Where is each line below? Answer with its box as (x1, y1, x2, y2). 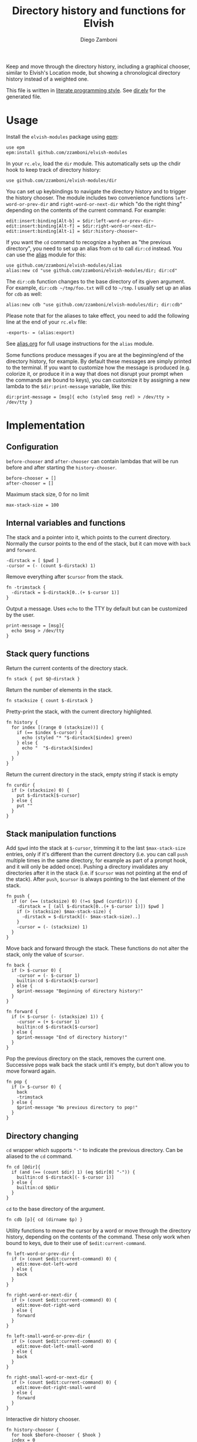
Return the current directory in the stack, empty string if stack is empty (6, 770, 178, 777)
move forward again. (6, 1067, 56, 1074)
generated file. (6, 93, 42, 100)
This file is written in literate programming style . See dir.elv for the (6, 86, 166, 94)
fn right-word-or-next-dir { (6, 1292, 78, 1298)
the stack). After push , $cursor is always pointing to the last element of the (6, 876, 185, 883)
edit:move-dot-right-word (16, 1303, 81, 1309)
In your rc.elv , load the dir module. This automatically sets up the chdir (6, 160, 181, 167)
